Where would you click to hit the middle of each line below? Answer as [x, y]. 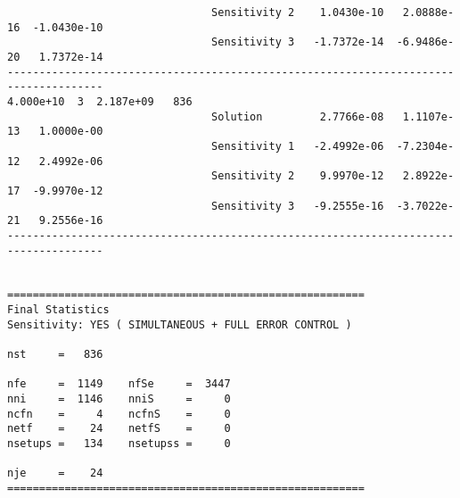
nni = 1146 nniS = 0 [119, 399]
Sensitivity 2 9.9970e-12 [298, 176]
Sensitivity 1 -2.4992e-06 [298, 146]
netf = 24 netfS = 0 [119, 429]
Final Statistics [58, 310]
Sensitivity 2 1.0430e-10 [298, 12]
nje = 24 [55, 473]
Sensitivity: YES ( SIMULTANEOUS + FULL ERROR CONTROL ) [180, 324]
